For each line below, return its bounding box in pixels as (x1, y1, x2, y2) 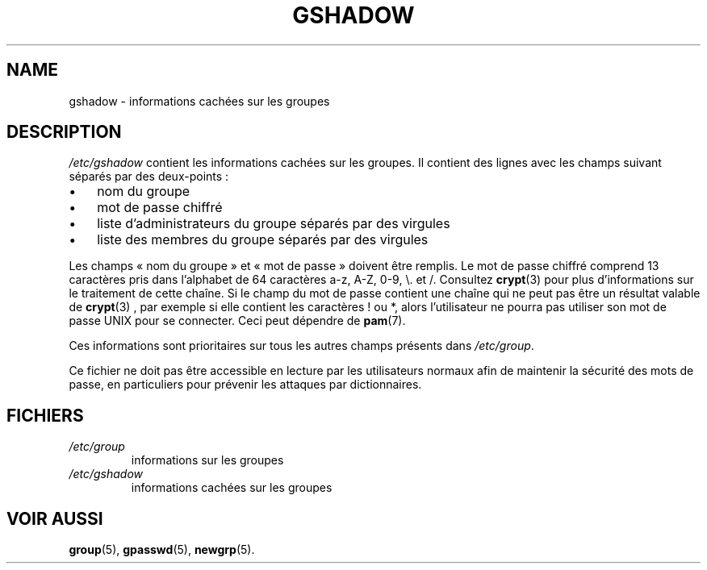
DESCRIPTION (6, 122, 122, 143)
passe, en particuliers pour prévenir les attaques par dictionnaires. (69, 377, 422, 392)
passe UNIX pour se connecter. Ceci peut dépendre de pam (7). (69, 314, 406, 328)
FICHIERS (6, 405, 84, 426)
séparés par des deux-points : (69, 169, 229, 184)
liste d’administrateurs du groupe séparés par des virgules (97, 215, 450, 232)
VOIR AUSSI (6, 508, 103, 529)
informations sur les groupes (131, 453, 284, 468)
